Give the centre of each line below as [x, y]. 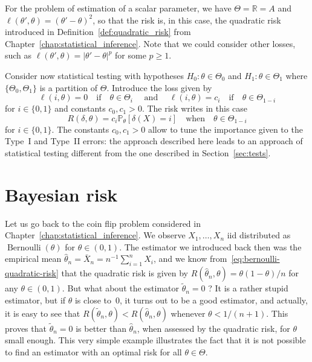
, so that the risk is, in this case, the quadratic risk [187, 20]
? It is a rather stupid [248, 288]
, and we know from [190, 259]
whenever [188, 313]
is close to [93, 300]
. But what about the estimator [121, 288]
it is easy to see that [43, 313]
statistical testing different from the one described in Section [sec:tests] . [138, 152]
